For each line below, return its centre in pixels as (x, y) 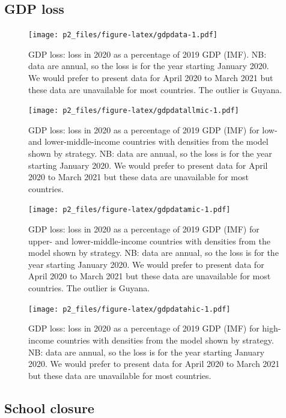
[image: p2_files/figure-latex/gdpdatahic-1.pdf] (129, 309)
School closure (49, 407)
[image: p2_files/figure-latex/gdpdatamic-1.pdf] (129, 210)
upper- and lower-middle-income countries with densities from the (149, 241)
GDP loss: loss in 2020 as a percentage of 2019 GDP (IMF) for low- (153, 129)
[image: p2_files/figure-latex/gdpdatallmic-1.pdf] (134, 111)
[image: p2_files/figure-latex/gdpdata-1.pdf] (123, 35)
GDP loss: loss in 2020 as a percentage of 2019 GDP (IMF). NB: (148, 54)
